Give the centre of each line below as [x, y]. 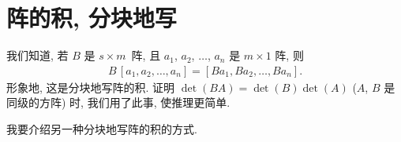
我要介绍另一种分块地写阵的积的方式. [102, 128]
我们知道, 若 [37, 55]
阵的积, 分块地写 [92, 18]
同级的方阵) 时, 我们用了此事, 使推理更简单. [118, 102]
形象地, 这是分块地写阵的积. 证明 [91, 87]
